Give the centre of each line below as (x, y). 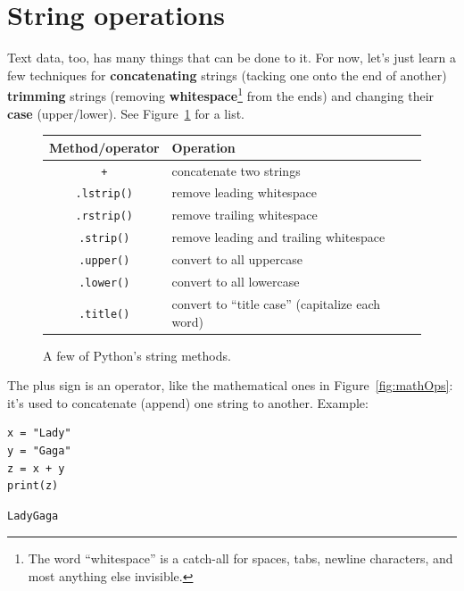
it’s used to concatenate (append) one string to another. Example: (188, 402)
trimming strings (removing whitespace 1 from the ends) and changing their (221, 94)
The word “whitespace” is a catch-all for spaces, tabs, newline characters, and (240, 558)
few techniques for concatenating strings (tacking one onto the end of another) (227, 75)
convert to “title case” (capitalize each (276, 303)
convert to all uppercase (237, 259)
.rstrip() (104, 216)
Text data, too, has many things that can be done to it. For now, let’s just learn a (232, 58)
